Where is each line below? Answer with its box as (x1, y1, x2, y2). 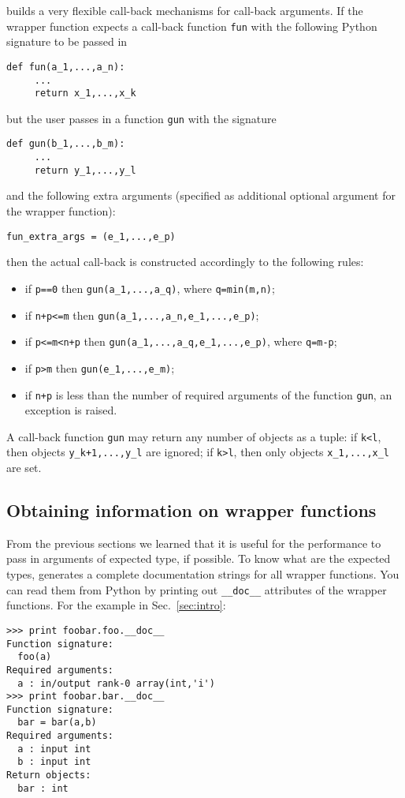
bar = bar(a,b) (17, 717, 97, 729)
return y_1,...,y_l (34, 164, 136, 176)
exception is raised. (24, 402, 117, 418)
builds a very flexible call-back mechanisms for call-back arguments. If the (6, 2, 363, 18)
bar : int (17, 782, 69, 794)
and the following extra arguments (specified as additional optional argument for (6, 187, 396, 204)
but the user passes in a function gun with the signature (6, 110, 277, 126)
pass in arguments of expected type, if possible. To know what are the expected (6, 550, 391, 567)
